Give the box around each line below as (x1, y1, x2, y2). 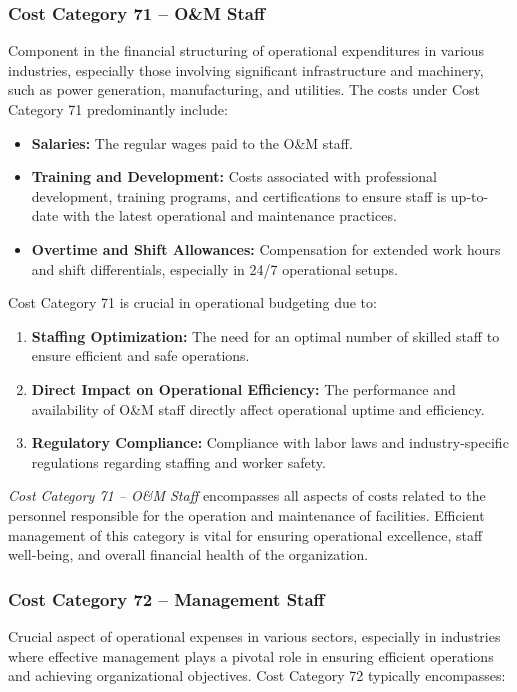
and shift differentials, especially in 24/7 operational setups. (31, 258, 398, 279)
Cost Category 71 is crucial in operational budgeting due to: (8, 292, 377, 313)
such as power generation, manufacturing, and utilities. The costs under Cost (8, 79, 480, 100)
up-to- (450, 185, 489, 206)
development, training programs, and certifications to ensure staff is (31, 185, 447, 206)
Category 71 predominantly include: (8, 99, 228, 119)
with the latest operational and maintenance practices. (62, 205, 397, 226)
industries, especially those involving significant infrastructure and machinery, (8, 59, 484, 80)
